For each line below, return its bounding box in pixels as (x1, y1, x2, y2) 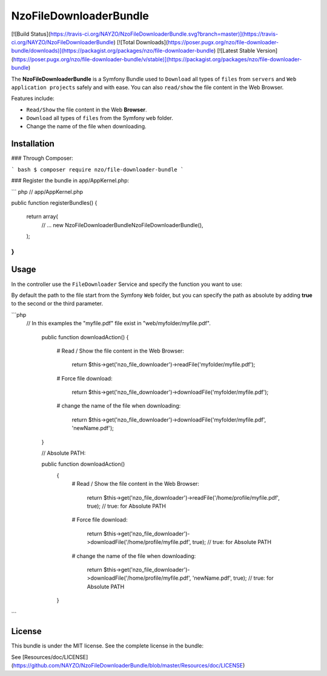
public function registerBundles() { (11, 199, 97, 206)
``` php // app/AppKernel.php (11, 188, 84, 195)
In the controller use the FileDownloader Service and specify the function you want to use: (11, 280, 242, 288)
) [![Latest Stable (213, 47, 256, 55)
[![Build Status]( (11, 30, 51, 38)
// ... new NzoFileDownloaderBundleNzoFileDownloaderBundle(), (41, 221, 203, 228)
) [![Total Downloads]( (113, 38, 168, 45)
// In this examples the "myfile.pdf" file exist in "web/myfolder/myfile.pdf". (26, 320, 211, 327)
